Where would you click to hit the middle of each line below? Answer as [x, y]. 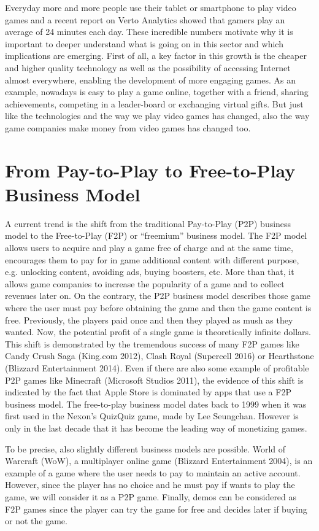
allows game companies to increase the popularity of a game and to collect [145, 283]
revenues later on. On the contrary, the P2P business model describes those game [158, 296]
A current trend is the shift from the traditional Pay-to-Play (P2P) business [148, 223]
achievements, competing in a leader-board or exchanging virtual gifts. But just [154, 103]
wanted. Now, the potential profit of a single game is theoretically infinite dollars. [158, 332]
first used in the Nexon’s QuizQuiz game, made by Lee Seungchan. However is [152, 416]
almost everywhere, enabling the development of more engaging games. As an [150, 79]
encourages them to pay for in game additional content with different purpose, [152, 259]
